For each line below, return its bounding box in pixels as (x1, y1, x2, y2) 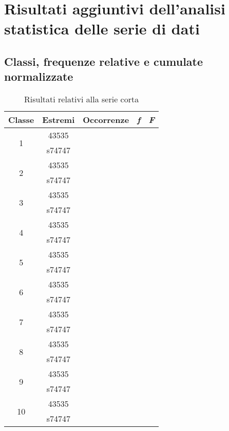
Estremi (42, 114, 75, 126)
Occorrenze (83, 114, 129, 126)
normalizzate (4, 68, 73, 84)
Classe (8, 114, 34, 126)
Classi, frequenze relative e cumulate (4, 53, 203, 69)
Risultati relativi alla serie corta (24, 93, 139, 105)
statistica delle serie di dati (4, 18, 200, 39)
